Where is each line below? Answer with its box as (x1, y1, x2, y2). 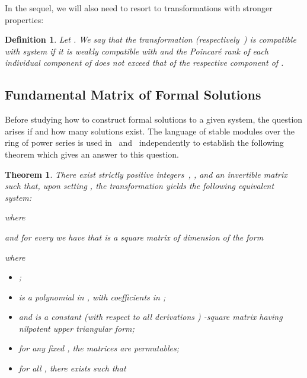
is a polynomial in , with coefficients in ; (18, 290, 166, 303)
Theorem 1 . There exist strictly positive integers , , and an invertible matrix (5, 168, 287, 180)
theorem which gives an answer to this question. (5, 148, 179, 160)
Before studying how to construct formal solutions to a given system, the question (5, 113, 303, 126)
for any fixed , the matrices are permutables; (18, 342, 180, 354)
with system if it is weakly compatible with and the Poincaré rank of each (5, 44, 268, 57)
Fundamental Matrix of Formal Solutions (5, 85, 261, 104)
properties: (5, 13, 44, 25)
